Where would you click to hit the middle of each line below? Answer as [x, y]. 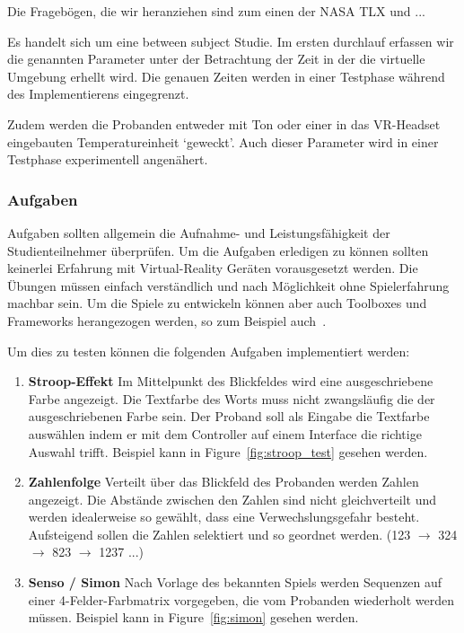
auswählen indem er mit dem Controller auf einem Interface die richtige [225, 433]
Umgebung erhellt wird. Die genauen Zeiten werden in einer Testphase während [226, 76]
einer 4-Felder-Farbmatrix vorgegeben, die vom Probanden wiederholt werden [241, 599]
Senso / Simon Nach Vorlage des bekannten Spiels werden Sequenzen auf [235, 582]
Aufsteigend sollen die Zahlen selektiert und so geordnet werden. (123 [219, 534]
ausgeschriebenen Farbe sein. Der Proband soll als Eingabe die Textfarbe [229, 416]
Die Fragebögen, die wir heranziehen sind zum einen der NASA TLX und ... [216, 11]
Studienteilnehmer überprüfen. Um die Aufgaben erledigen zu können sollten [218, 250]
